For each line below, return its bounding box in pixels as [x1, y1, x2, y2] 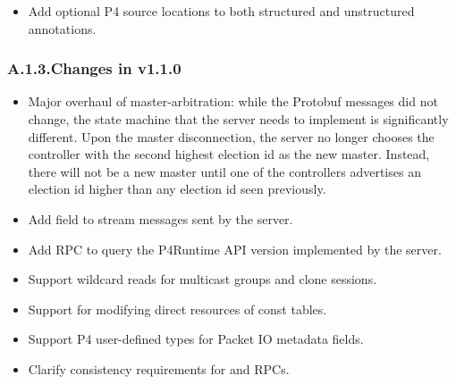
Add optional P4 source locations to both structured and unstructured [28, 2, 415, 20]
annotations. [28, 19, 97, 38]
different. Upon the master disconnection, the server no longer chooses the [28, 127, 435, 146]
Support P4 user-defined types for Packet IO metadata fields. [28, 330, 364, 348]
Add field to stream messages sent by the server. [28, 209, 293, 228]
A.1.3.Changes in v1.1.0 [7, 57, 182, 79]
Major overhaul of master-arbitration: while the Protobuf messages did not [28, 92, 438, 111]
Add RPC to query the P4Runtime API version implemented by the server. [28, 239, 442, 258]
